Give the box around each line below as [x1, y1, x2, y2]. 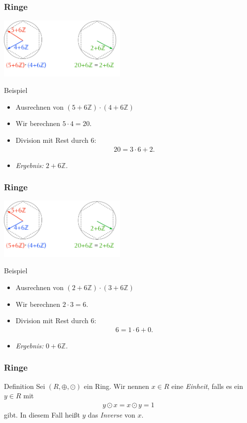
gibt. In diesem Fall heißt [4, 409, 80, 420]
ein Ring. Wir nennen [83, 381, 149, 391]
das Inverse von [88, 409, 135, 420]
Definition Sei [4, 381, 45, 391]
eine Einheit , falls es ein [171, 381, 244, 391]
